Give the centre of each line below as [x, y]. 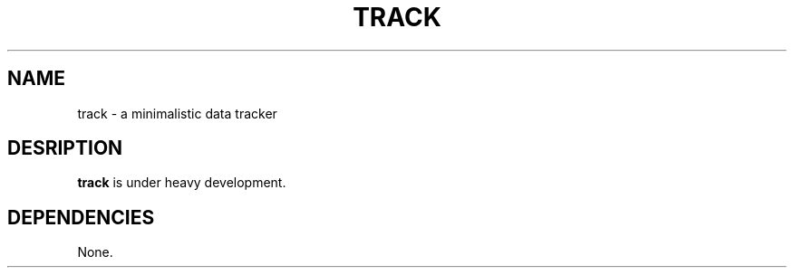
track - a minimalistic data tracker [177, 113]
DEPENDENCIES [81, 217]
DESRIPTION [65, 148]
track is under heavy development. [182, 183]
